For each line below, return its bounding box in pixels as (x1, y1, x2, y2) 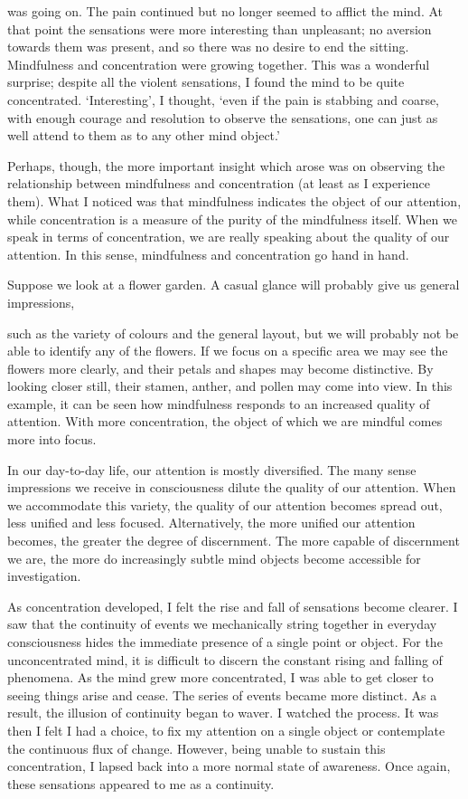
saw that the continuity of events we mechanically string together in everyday (7, 614, 437, 633)
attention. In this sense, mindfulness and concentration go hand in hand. (7, 244, 409, 263)
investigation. (7, 566, 81, 585)
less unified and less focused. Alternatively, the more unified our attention (7, 513, 416, 532)
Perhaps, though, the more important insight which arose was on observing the (7, 156, 445, 175)
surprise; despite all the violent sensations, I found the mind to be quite (7, 72, 405, 91)
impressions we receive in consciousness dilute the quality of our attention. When (7, 478, 456, 497)
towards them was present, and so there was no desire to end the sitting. (7, 37, 409, 56)
